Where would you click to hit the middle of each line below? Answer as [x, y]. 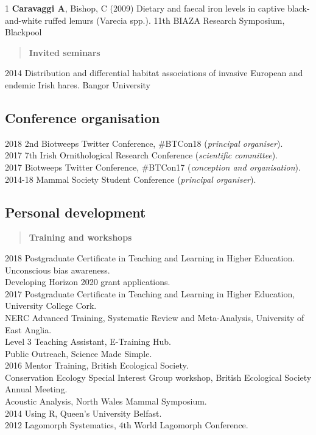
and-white [23, 20]
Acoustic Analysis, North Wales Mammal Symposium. [106, 401]
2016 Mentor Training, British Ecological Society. [97, 365]
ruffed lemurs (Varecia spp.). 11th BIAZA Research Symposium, [165, 20]
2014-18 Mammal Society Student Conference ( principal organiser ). [131, 179]
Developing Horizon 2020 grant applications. [88, 282]
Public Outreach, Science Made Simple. [79, 353]
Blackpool [23, 32]
